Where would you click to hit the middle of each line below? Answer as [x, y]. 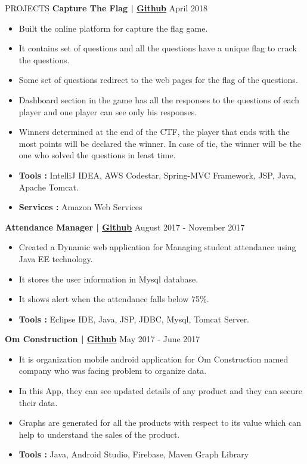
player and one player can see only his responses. [108, 111]
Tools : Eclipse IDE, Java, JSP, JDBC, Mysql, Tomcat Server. [134, 319]
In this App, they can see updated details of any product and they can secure [161, 391]
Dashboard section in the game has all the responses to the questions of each [159, 99]
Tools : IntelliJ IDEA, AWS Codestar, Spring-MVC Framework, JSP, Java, [157, 175]
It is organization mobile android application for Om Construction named [153, 359]
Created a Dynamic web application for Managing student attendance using [157, 247]
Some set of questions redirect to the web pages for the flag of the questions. [158, 80]
